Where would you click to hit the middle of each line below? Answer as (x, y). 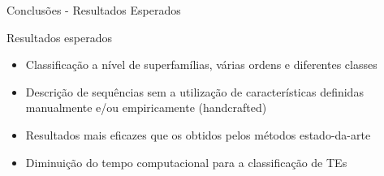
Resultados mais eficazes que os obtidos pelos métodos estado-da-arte (198, 134)
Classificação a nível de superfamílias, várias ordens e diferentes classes (201, 64)
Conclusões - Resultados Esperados (94, 10)
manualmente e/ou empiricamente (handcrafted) (146, 107)
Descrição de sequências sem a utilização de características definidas (194, 91)
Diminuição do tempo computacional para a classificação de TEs (186, 162)
